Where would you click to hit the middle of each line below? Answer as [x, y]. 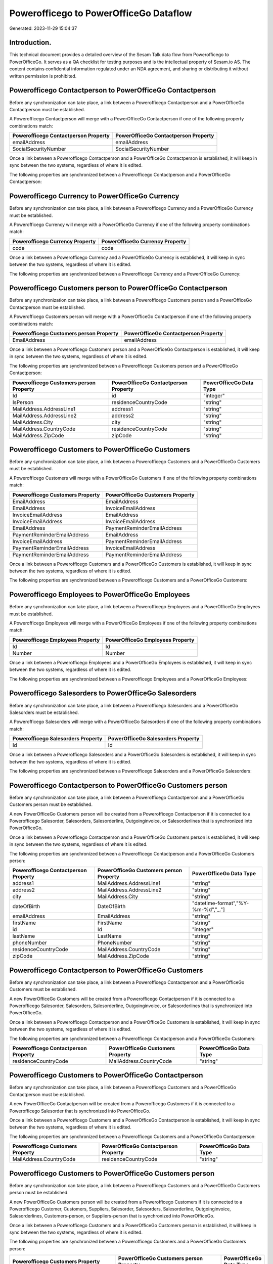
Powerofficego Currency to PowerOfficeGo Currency [94, 196]
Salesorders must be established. [44, 712]
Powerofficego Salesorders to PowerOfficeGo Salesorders [103, 693]
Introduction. [30, 43]
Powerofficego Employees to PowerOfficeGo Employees [100, 595]
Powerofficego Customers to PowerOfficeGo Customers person [112, 1173]
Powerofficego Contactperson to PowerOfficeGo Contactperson [113, 90]
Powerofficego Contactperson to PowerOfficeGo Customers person [118, 785]
